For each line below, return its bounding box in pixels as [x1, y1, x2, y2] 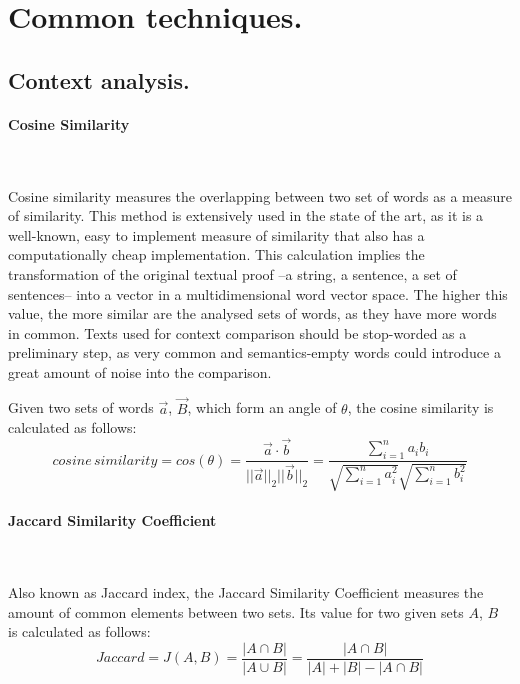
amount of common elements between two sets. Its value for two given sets [8, 601, 464, 622]
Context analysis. [8, 64, 190, 95]
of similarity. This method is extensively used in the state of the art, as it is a [8, 205, 484, 226]
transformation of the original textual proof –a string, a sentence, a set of [8, 263, 457, 284]
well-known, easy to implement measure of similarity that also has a [8, 224, 425, 245]
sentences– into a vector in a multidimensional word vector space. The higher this [8, 283, 508, 304]
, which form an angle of [187, 397, 337, 418]
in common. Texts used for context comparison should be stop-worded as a [8, 322, 467, 343]
